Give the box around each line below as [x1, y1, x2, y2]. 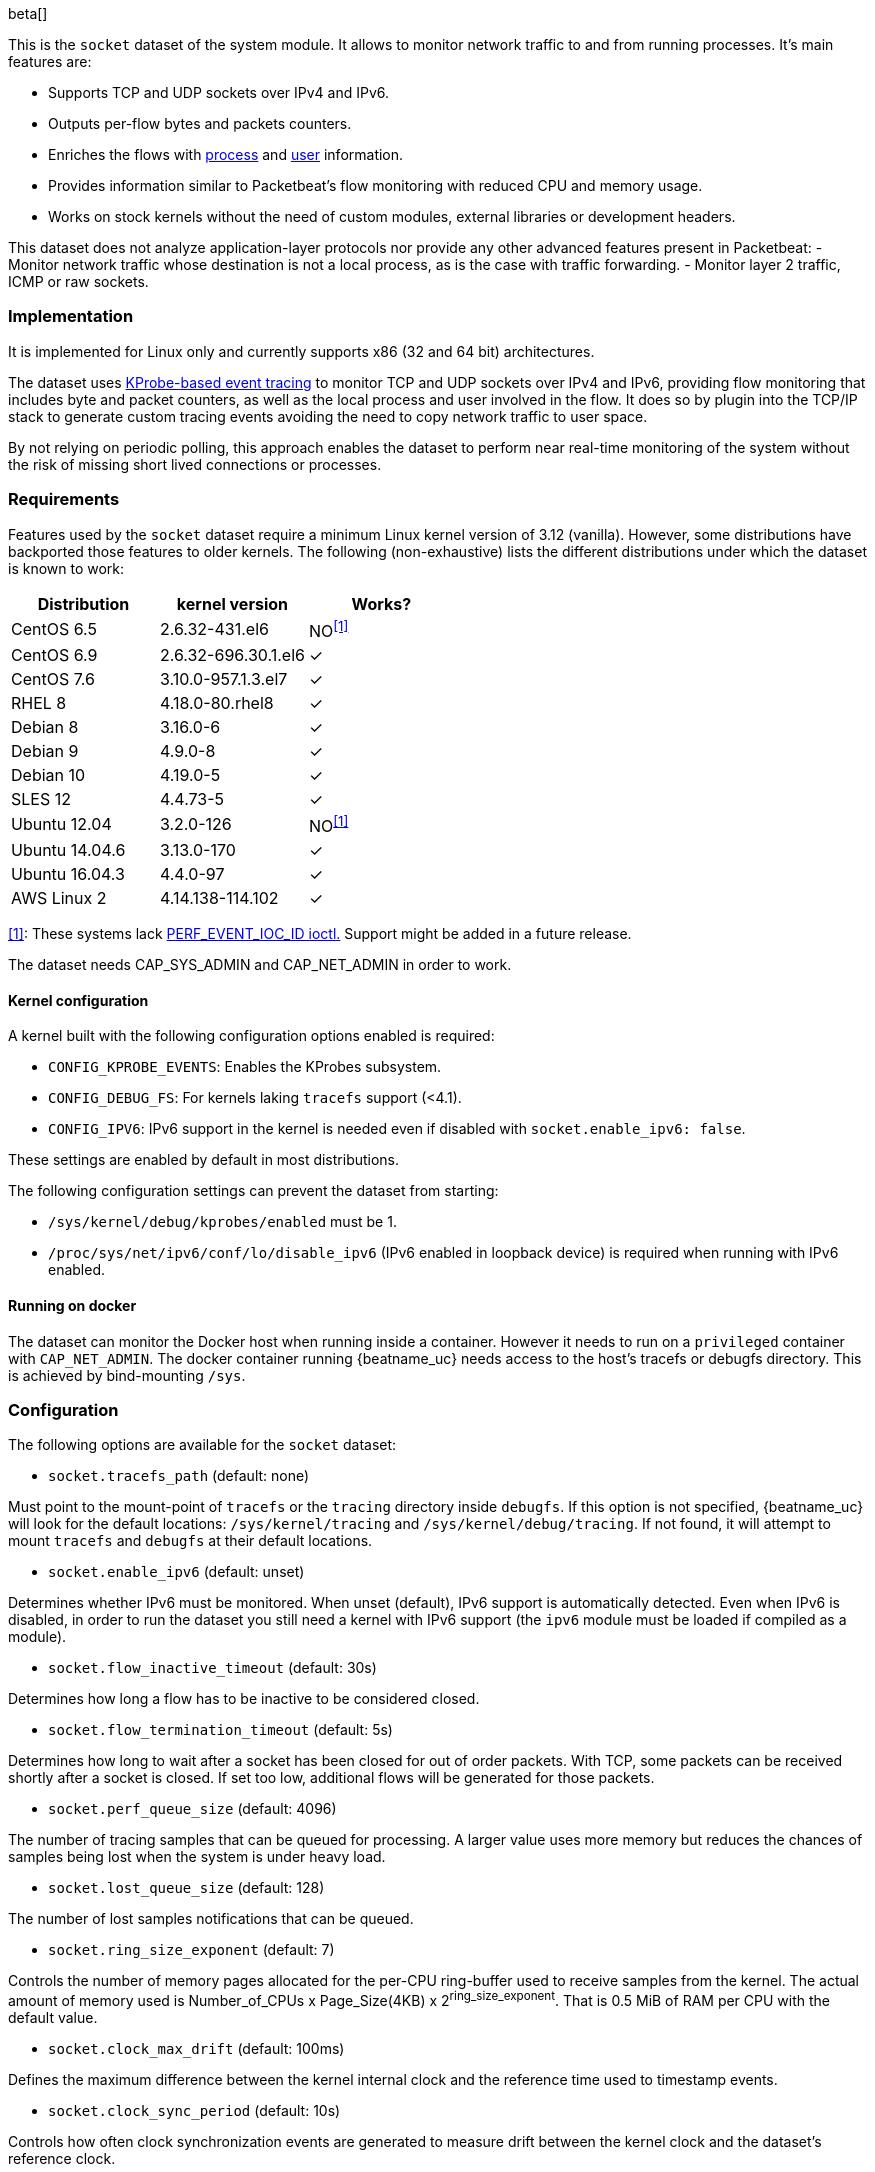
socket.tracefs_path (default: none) [48, 1467, 310, 1485]
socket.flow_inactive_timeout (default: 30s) [48, 1659, 377, 1677]
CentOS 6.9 [11, 644, 98, 665]
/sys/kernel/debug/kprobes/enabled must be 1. [48, 1213, 397, 1231]
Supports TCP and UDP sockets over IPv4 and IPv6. [48, 84, 390, 101]
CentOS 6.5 [11, 619, 97, 640]
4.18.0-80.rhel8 [159, 692, 274, 713]
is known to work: [8, 559, 125, 577]
